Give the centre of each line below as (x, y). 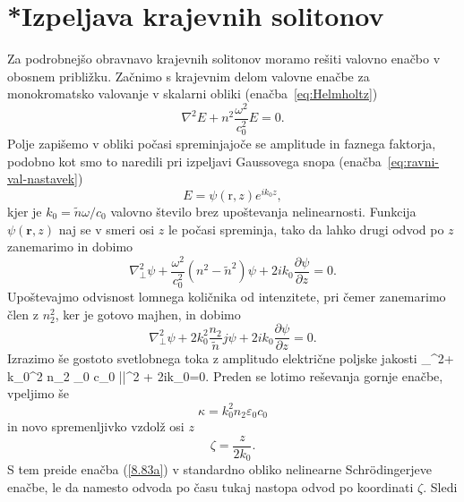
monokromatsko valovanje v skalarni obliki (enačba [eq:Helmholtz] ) (193, 94)
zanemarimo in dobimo (70, 247)
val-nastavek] (43, 179)
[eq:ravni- (413, 161)
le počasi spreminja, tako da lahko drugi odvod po (306, 229)
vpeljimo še (38, 393)
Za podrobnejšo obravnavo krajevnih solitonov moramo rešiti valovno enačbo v (224, 59)
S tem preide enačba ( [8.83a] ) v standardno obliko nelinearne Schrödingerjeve (220, 469)
